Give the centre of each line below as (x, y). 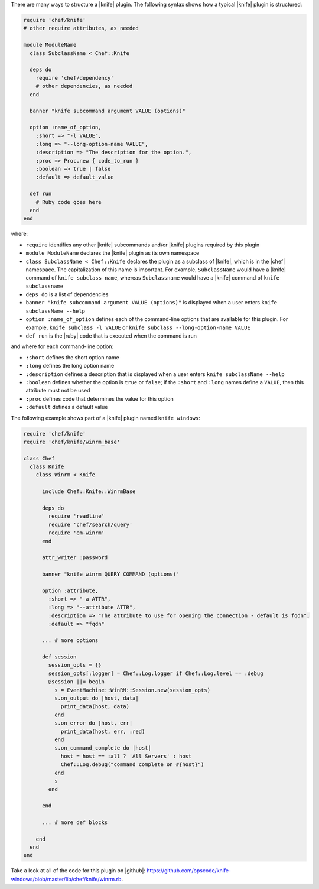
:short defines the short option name (72, 357)
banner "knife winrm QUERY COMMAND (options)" (111, 574)
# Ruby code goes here (69, 202)
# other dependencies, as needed (84, 86)
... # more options (70, 640)
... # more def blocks (75, 822)
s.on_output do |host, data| (96, 698)
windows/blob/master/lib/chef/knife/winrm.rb (66, 879)
